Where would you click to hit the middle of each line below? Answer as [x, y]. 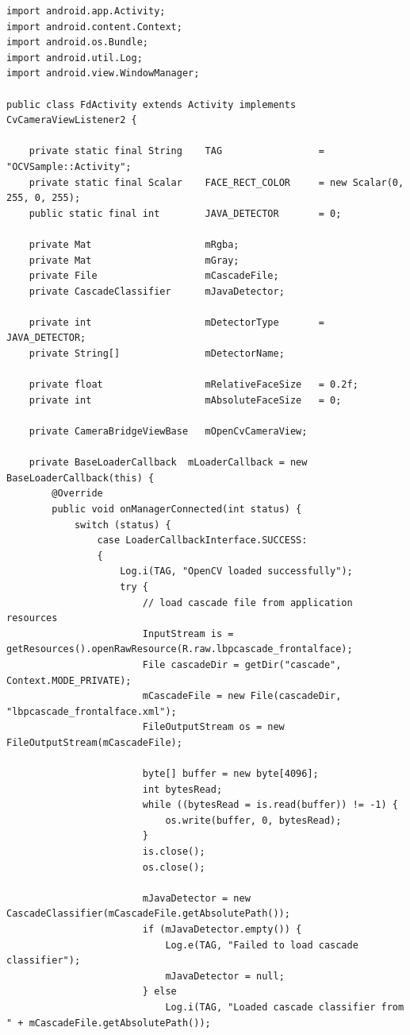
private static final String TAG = [176, 151]
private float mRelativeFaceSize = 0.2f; [194, 385]
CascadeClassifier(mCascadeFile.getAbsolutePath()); [148, 914]
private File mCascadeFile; [154, 276]
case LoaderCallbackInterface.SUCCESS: [202, 541]
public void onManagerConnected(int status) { [177, 509]
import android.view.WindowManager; [103, 73]
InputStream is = [188, 633]
